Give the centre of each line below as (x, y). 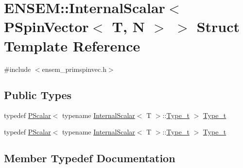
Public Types (38, 95)
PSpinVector (46, 26)
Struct (218, 26)
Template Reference (72, 45)
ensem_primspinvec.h (74, 69)
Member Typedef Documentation (90, 158)
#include (17, 69)
